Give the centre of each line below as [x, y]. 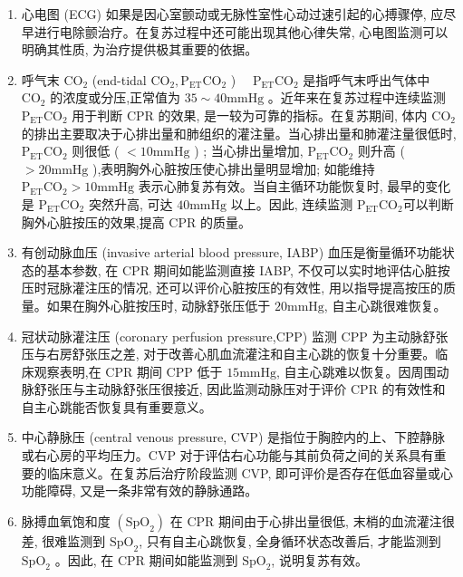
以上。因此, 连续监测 [292, 203]
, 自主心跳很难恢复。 [385, 305]
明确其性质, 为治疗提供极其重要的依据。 [140, 49]
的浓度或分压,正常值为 [116, 97]
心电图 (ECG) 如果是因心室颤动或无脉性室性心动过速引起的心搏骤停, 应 [232, 14]
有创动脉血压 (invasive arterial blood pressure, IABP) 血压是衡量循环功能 [231, 252]
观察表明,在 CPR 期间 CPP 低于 [128, 371]
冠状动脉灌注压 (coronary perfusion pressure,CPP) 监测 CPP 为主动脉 [222, 336]
